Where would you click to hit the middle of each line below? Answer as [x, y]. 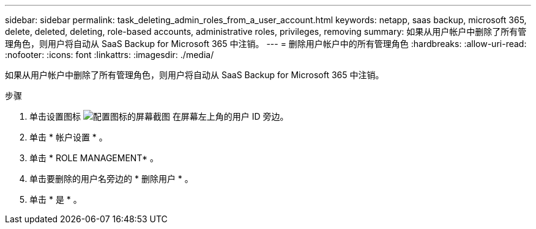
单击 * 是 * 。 [56, 199]
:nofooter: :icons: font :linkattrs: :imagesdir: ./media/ [110, 55]
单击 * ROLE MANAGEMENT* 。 [94, 158]
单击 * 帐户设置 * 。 [69, 137]
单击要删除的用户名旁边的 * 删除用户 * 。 [111, 179]
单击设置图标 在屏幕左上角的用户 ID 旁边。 [159, 116]
